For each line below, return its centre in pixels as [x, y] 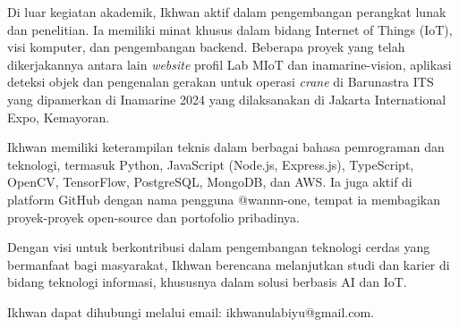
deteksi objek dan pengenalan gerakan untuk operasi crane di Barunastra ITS [221, 82]
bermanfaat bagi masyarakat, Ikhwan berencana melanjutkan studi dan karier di [229, 264]
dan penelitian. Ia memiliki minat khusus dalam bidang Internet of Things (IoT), [230, 29]
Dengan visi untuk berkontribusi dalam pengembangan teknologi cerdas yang [219, 247]
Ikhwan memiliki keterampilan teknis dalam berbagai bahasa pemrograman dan [226, 147]
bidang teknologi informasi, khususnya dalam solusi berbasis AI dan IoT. [207, 282]
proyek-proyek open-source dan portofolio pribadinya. [153, 217]
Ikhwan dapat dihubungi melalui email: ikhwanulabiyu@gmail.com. [191, 311]
